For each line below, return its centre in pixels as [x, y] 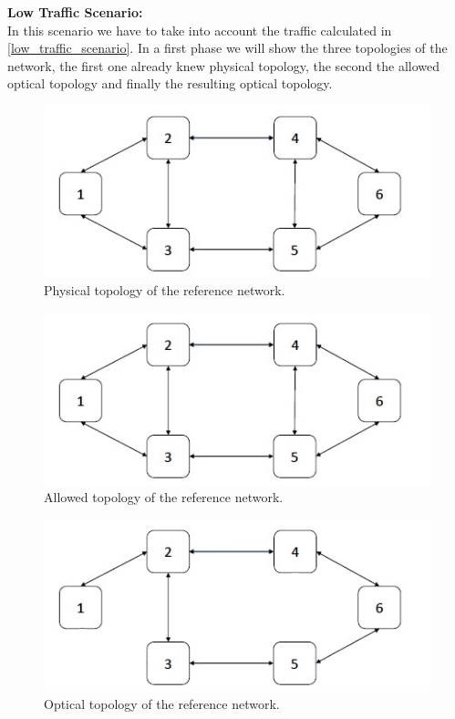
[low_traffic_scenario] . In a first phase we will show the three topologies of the [227, 48]
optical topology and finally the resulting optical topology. [170, 83]
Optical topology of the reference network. [162, 704]
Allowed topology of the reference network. [164, 497]
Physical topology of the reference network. [165, 290]
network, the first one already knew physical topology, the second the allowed [224, 65]
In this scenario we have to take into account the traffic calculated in [200, 30]
